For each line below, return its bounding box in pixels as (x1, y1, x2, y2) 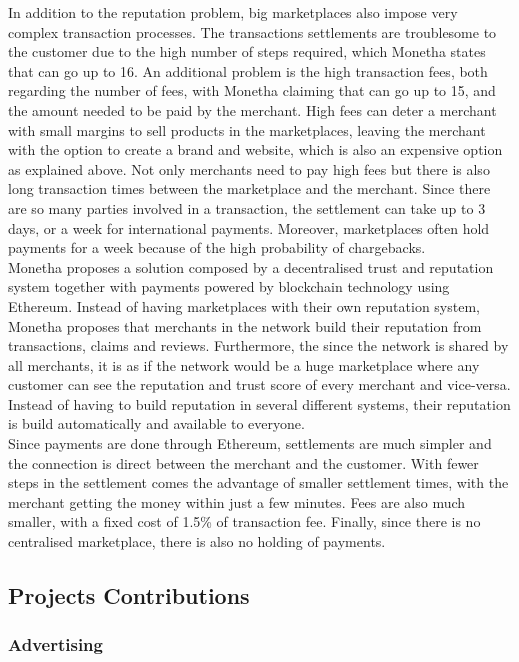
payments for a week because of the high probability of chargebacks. (8, 237, 426, 258)
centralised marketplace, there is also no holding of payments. (8, 531, 386, 552)
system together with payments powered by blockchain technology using (8, 276, 450, 297)
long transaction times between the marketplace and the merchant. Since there (8, 178, 491, 199)
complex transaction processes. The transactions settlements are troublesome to (8, 21, 497, 42)
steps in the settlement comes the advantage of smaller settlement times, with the (8, 472, 509, 493)
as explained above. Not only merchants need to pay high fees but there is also (8, 158, 490, 179)
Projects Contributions (8, 580, 250, 611)
